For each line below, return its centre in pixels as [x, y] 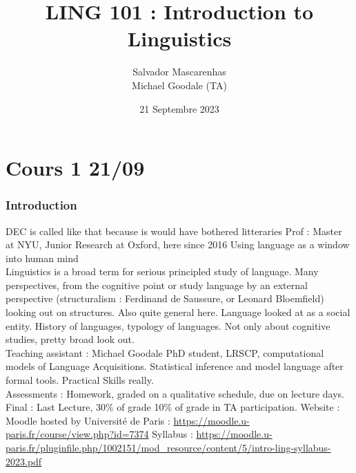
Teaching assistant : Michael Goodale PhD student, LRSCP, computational [165, 352]
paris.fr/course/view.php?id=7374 [77, 434]
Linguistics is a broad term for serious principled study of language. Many [162, 271]
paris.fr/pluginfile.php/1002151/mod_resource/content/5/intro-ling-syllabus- [168, 447]
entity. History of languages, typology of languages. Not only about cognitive [168, 325]
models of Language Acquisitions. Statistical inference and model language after [175, 366]
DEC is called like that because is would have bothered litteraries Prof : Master [174, 231]
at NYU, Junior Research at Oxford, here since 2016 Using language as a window [178, 244]
